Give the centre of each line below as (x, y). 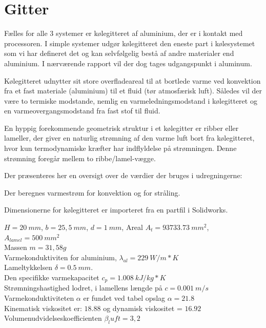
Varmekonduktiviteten (39, 298)
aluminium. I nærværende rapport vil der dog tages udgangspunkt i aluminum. (128, 63)
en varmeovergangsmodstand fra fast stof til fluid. (82, 111)
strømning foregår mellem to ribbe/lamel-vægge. (80, 158)
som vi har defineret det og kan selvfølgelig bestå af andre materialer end (119, 53)
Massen (16, 247)
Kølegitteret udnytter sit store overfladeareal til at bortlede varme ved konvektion (132, 80)
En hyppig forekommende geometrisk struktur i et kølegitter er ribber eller (121, 128)
